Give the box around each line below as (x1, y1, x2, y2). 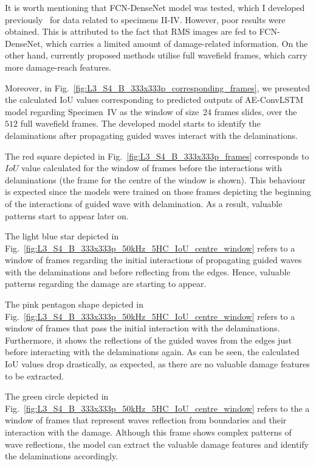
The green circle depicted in (5, 390, 109, 403)
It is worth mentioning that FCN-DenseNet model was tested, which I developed (5, 1, 305, 13)
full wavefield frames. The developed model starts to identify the (20, 117, 261, 130)
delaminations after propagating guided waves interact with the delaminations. (5, 129, 298, 141)
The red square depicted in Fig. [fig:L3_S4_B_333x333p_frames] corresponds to (5, 149, 309, 162)
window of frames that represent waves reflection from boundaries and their (5, 414, 287, 426)
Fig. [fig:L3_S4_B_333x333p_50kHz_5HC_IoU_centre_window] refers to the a (5, 401, 310, 414)
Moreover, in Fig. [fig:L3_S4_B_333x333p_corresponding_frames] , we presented (5, 81, 310, 94)
